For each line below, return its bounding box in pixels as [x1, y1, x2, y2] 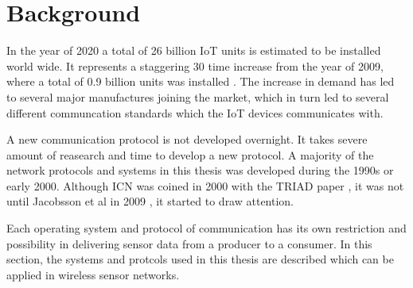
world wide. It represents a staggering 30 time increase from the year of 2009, [6, 57, 384, 74]
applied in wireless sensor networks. [6, 266, 180, 282]
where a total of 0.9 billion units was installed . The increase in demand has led [6, 73, 395, 90]
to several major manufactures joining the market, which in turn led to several [6, 88, 389, 105]
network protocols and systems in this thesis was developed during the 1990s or [6, 162, 394, 179]
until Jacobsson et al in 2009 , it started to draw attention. [6, 193, 294, 209]
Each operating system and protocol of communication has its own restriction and [6, 220, 407, 236]
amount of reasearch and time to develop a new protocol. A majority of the [6, 146, 374, 163]
